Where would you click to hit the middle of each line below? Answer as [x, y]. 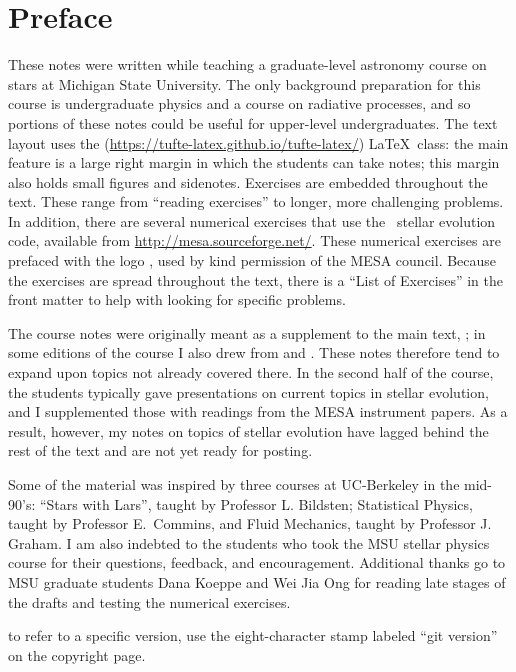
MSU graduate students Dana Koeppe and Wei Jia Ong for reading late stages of [257, 581]
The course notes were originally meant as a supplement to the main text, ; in [247, 332]
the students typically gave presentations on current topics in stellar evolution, [248, 391]
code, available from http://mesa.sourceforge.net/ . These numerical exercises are [254, 240]
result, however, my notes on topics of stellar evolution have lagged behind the [248, 430]
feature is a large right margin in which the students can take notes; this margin [254, 162]
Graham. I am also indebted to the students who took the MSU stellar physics [249, 542]
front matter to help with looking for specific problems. [177, 299]
